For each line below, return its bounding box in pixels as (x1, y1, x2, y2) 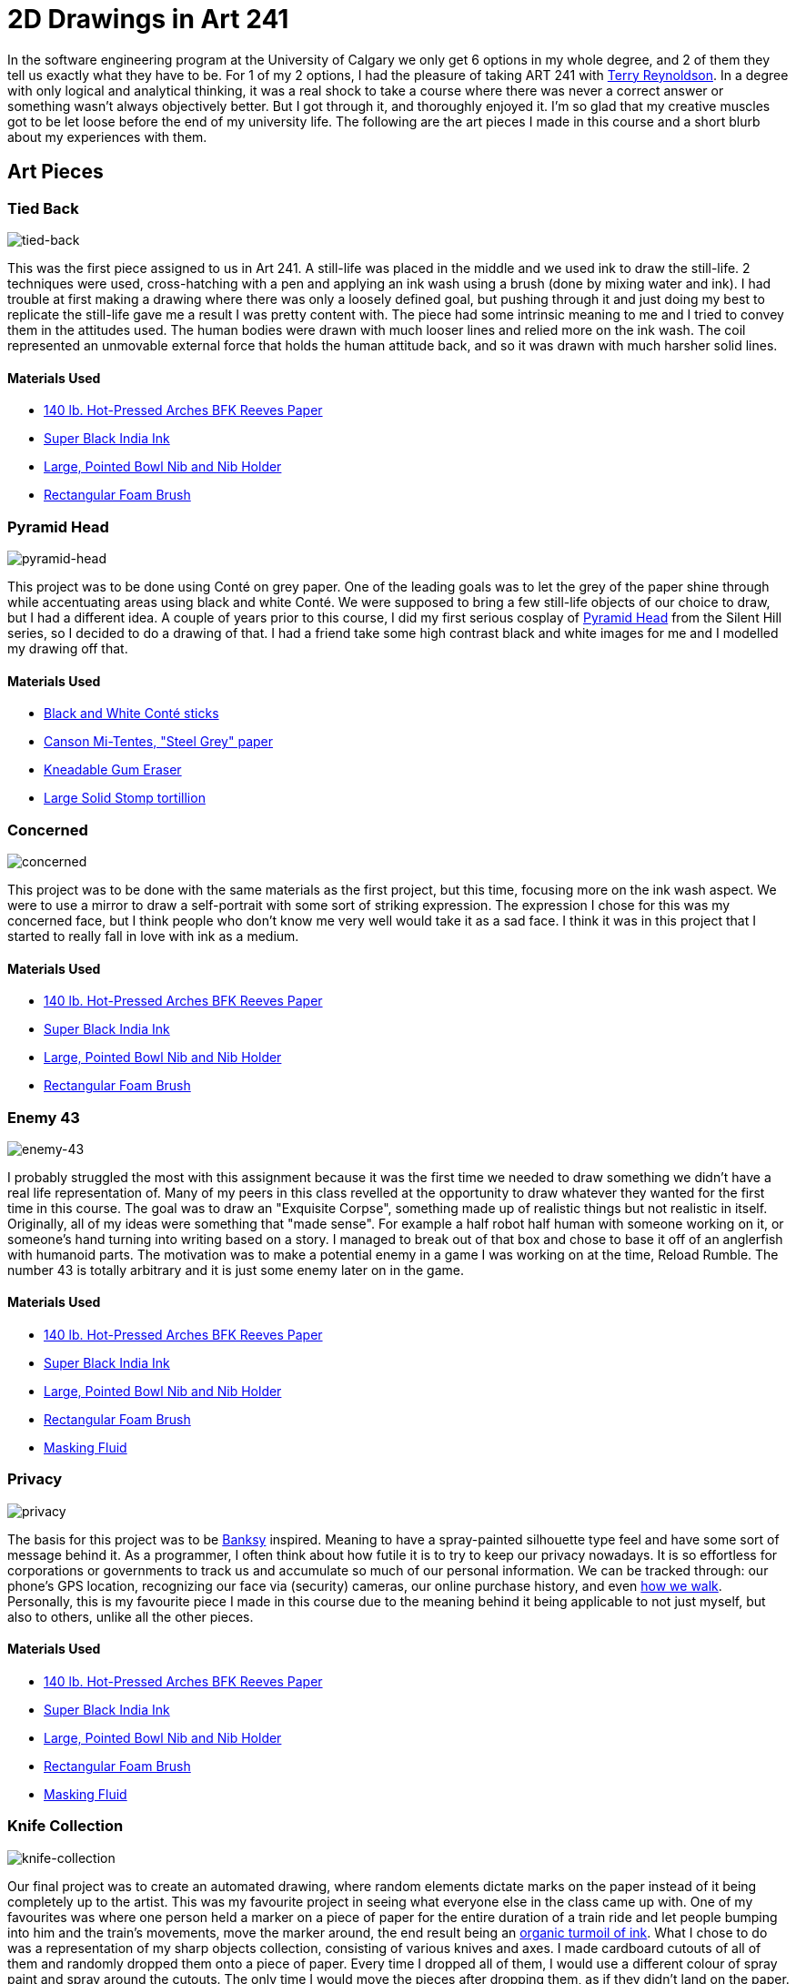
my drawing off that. (7, 640, 128, 656)
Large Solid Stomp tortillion (44, 790, 206, 806)
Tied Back (7, 198, 79, 218)
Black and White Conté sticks (44, 705, 219, 722)
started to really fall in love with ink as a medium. (7, 927, 299, 944)
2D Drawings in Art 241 (7, 4, 289, 35)
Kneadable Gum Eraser (44, 762, 182, 778)
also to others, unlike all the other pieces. (7, 1608, 254, 1625)
